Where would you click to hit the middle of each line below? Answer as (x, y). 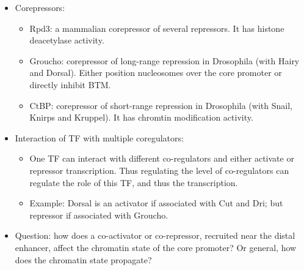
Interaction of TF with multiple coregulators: (99, 137)
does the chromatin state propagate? (83, 259)
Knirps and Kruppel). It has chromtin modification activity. (141, 117)
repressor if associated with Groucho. (99, 215)
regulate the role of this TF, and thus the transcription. (134, 182)
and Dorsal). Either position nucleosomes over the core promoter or (156, 73)
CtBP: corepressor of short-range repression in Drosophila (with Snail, (161, 105)
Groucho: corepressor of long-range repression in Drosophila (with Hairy (165, 60)
